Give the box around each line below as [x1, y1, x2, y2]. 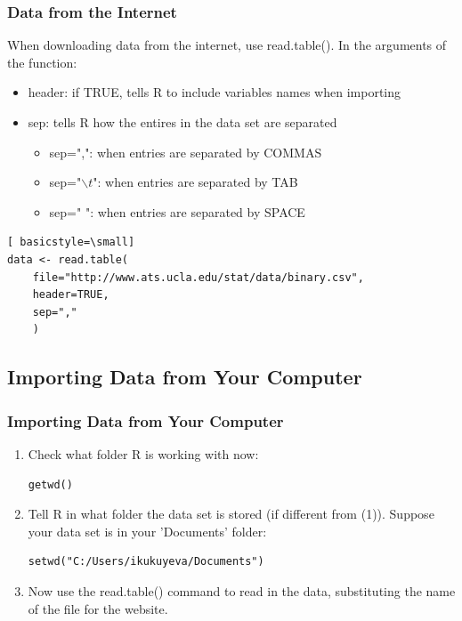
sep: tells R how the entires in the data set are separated [28, 113, 337, 131]
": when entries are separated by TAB [93, 173, 298, 191]
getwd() [28, 478, 73, 491]
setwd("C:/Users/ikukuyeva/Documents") [28, 555, 264, 569]
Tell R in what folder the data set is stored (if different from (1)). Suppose [28, 504, 434, 523]
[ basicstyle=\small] [7, 236, 135, 249]
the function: [7, 52, 77, 71]
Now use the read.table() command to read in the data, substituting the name [28, 581, 456, 600]
